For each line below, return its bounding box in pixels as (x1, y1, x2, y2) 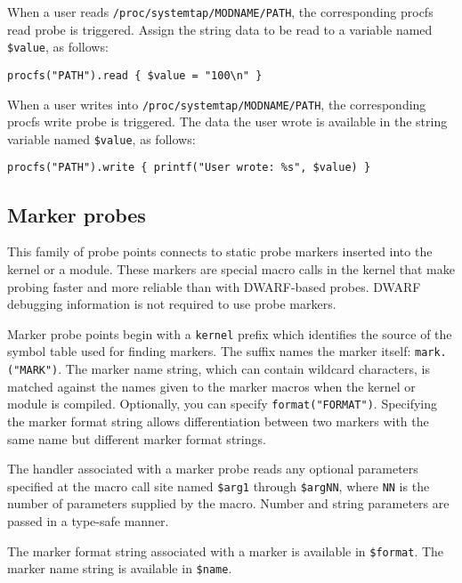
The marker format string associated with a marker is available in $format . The (7, 541, 444, 560)
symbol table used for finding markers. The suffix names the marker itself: (7, 342, 411, 360)
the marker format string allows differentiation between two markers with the (7, 411, 429, 430)
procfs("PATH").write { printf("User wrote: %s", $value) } (7, 161, 371, 174)
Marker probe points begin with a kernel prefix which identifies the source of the (7, 324, 452, 343)
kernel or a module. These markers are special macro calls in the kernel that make (7, 259, 455, 278)
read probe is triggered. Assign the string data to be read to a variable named (7, 20, 433, 38)
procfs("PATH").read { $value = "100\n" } (7, 69, 263, 82)
